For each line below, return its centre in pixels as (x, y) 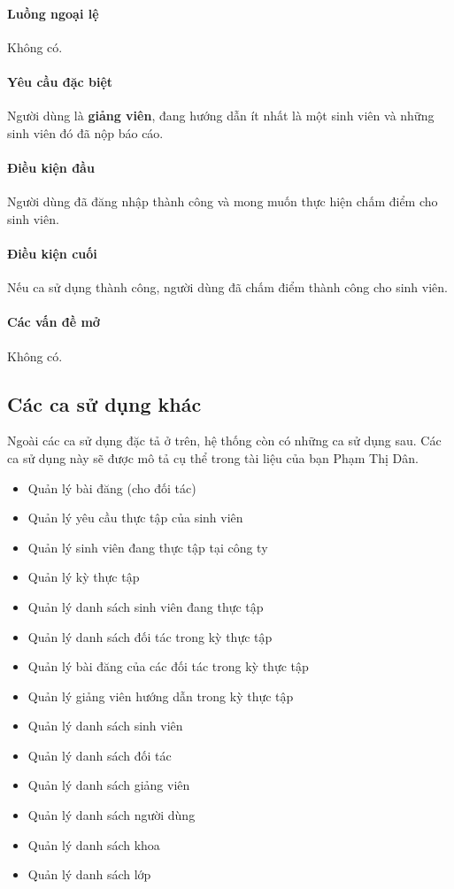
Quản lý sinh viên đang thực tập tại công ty (148, 547)
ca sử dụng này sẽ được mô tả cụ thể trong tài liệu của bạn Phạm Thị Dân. (213, 457)
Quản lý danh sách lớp (89, 874)
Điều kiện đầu (51, 167)
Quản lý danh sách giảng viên (109, 785)
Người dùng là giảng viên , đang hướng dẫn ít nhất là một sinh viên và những (221, 116)
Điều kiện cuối (52, 253)
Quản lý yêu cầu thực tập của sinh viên (135, 518)
